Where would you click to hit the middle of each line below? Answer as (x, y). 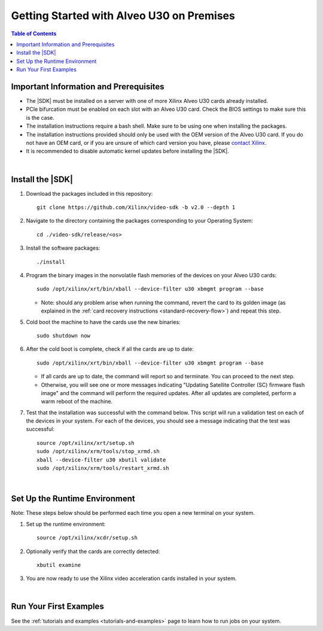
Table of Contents (34, 34)
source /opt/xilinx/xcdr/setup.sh (87, 538)
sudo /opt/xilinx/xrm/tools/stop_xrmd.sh (98, 451)
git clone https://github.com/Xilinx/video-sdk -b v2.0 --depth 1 (136, 207)
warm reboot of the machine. (77, 402)
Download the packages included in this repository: (89, 193)
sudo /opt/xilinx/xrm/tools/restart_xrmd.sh (103, 468)
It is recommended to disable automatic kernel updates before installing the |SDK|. (128, 151)
